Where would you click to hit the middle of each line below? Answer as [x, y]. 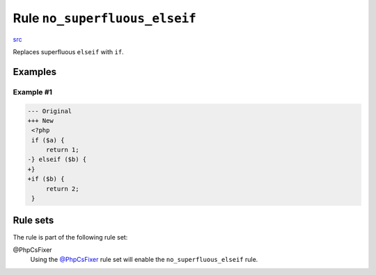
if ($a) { [48, 140]
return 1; [62, 150]
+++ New [40, 120]
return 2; [62, 189]
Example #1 [32, 92]
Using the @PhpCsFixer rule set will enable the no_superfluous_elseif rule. [144, 260]
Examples [35, 72]
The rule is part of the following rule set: [70, 237]
